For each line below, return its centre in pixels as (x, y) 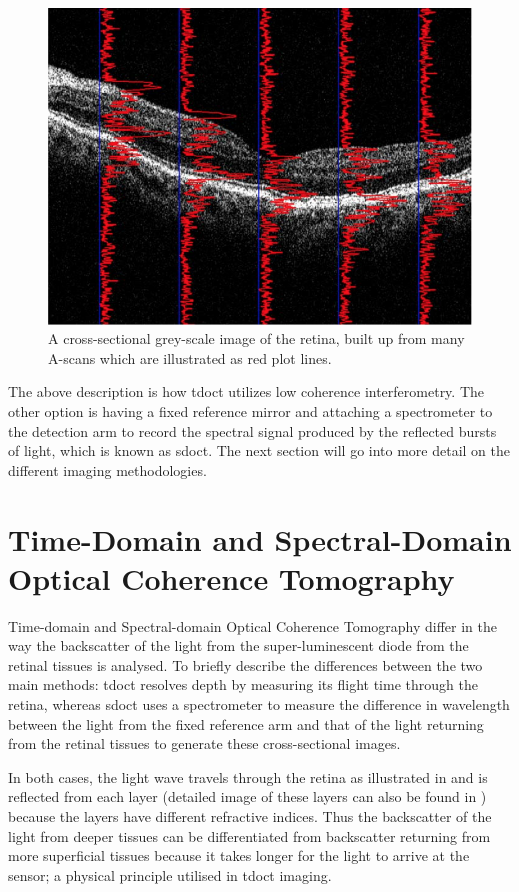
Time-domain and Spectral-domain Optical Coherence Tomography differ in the (253, 625)
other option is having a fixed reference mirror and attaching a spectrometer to (250, 411)
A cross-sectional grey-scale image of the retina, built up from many (256, 338)
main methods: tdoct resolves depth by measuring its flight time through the (243, 684)
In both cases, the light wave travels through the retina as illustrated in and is (248, 776)
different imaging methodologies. (107, 469)
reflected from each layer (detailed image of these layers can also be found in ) (247, 796)
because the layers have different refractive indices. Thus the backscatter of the (250, 816)
